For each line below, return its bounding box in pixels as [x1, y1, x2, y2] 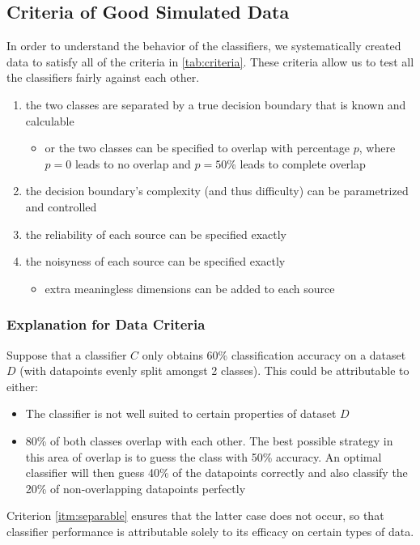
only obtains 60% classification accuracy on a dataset [142, 346, 406, 363]
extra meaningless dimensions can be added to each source [45, 279, 335, 296]
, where [358, 139, 396, 156]
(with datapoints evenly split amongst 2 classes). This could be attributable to [19, 362, 409, 379]
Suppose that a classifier [6, 346, 127, 363]
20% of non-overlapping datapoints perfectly [25, 479, 246, 496]
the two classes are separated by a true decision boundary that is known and [25, 96, 406, 113]
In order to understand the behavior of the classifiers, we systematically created [6, 37, 401, 54]
